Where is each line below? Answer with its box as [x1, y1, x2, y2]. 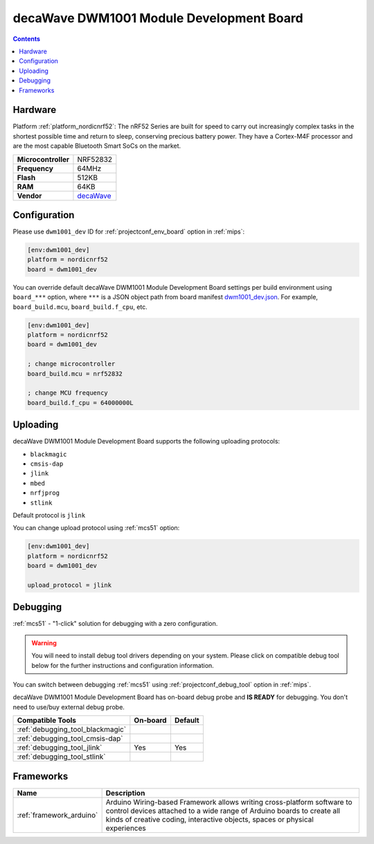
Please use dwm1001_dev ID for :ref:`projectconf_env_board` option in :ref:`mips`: [12, 227, 245, 236]
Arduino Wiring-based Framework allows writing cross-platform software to [105, 797, 353, 807]
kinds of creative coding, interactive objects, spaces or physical [105, 814, 314, 824]
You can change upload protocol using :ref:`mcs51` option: [12, 524, 180, 532]
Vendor [17, 191, 42, 200]
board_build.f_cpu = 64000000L [27, 398, 134, 407]
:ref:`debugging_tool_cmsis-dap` [17, 734, 124, 744]
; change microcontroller [27, 360, 116, 368]
